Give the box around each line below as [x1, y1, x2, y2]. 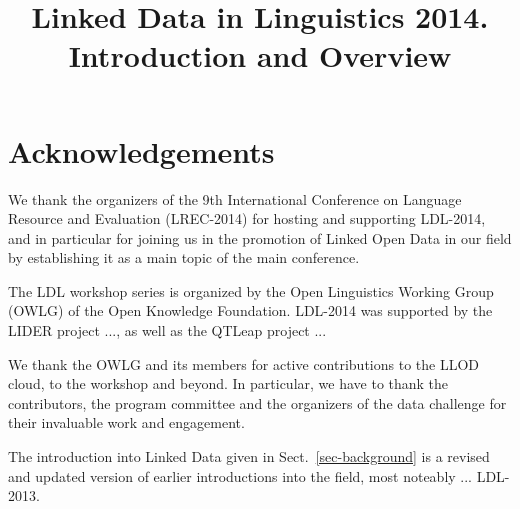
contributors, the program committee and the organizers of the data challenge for [8, 392, 507, 413]
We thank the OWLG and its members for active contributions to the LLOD [8, 353, 480, 374]
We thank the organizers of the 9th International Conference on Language [8, 188, 462, 209]
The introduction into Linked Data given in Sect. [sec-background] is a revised [8, 446, 490, 467]
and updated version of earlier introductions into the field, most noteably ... [8, 465, 473, 486]
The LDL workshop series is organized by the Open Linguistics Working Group [8, 280, 494, 301]
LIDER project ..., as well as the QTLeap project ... [8, 320, 327, 341]
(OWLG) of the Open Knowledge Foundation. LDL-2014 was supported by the [8, 300, 493, 321]
